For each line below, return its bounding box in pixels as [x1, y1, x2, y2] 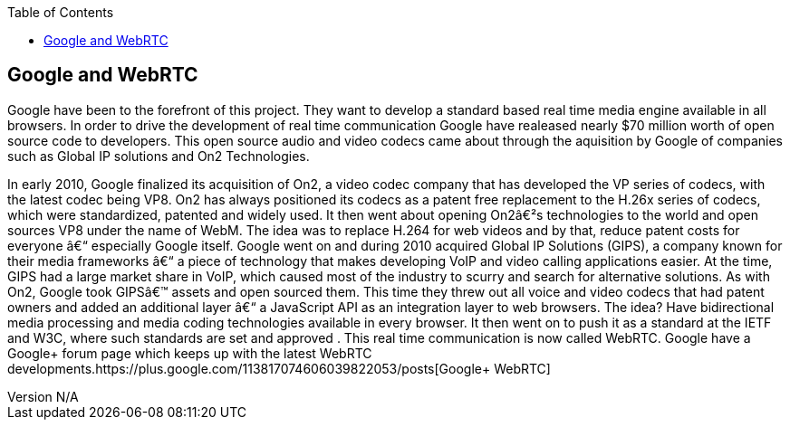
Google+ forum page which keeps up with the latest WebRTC [7, 345, 372, 361]
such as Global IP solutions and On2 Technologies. [7, 147, 310, 164]
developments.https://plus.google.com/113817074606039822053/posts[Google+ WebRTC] [7, 360, 551, 376]
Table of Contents [7, 5, 114, 20]
